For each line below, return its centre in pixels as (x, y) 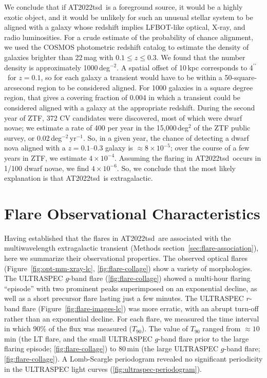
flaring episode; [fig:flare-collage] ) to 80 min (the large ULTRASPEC (111, 348)
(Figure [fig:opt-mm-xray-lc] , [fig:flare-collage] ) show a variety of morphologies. (128, 268)
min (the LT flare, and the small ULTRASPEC (78, 338)
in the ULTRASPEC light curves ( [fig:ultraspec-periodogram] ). (103, 368)
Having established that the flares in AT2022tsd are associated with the (118, 238)
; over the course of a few (210, 148)
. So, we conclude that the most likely (176, 168)
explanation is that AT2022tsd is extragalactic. (79, 178)
